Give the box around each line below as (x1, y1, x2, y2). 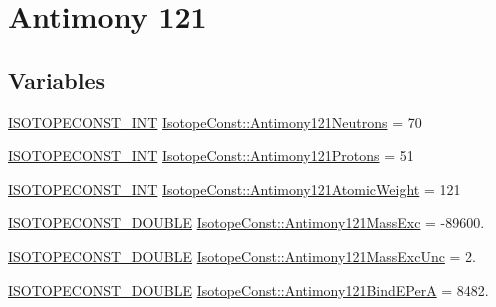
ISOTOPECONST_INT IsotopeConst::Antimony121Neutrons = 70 (8, 111, 422, 132)
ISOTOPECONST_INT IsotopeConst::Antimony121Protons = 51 (8, 145, 414, 166)
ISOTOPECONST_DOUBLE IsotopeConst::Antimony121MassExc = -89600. (8, 212, 485, 233)
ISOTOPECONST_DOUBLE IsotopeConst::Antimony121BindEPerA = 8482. (8, 279, 489, 300)
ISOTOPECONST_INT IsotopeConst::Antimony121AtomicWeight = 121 (8, 178, 461, 199)
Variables (8, 64, 106, 95)
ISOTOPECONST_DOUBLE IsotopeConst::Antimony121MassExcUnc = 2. (8, 245, 476, 266)
